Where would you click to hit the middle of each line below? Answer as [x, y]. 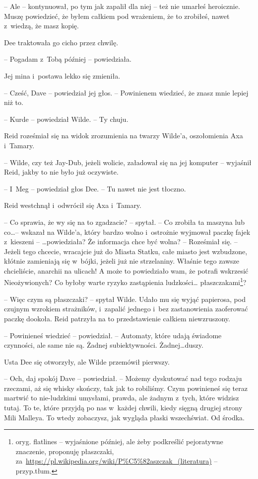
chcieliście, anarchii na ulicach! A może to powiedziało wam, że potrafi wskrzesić [126, 270]
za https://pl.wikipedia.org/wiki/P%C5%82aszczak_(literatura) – [117, 461]
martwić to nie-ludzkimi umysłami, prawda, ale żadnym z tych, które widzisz [122, 398]
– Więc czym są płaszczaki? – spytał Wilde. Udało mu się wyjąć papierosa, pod [125, 299]
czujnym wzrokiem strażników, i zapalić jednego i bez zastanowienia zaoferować [126, 309]
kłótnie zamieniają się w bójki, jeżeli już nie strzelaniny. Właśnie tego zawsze [122, 261]
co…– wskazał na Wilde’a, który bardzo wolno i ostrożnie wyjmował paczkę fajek [127, 232]
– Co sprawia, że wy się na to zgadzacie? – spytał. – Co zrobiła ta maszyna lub [124, 222]
